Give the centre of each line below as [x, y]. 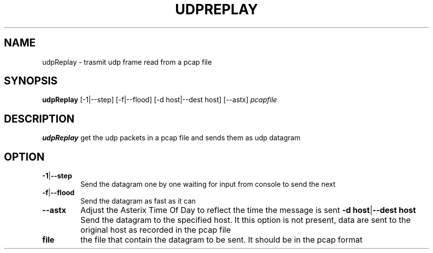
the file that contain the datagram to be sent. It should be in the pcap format [221, 240]
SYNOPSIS [31, 81]
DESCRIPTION [39, 119]
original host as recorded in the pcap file [155, 230]
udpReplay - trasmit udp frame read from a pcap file [127, 62]
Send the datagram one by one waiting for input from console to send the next [208, 184]
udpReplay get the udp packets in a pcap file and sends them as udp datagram [171, 138]
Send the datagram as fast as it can [138, 201]
